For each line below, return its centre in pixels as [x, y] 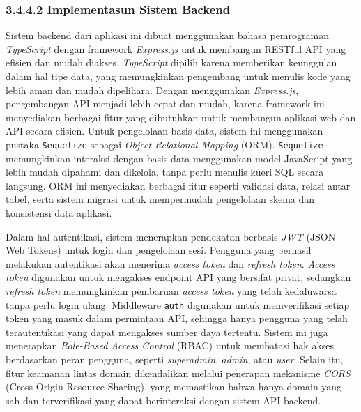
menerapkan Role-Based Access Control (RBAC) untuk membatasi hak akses [170, 345]
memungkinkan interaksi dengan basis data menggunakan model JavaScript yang [179, 158]
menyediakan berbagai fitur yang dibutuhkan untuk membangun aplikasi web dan [181, 117]
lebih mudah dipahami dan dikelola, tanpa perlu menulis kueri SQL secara [165, 172]
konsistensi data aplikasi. [59, 213]
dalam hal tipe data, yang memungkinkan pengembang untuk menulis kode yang [178, 76]
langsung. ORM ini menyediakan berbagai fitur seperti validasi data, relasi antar [178, 185]
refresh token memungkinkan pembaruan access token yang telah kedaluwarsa [171, 290]
